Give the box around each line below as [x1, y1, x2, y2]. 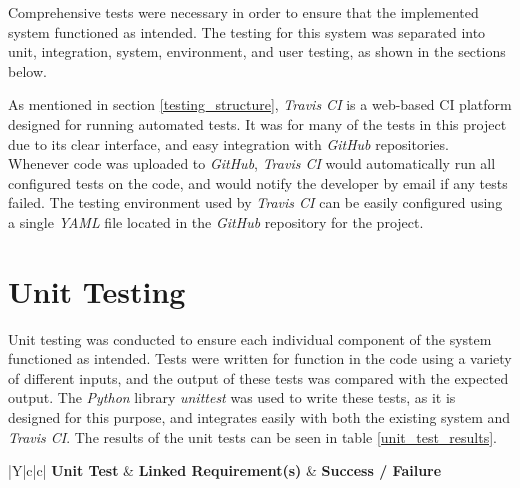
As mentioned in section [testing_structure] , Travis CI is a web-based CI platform [8, 94, 512, 115]
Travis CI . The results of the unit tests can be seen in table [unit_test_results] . [8, 426, 497, 447]
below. [8, 60, 47, 81]
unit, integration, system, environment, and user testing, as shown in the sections [8, 41, 506, 62]
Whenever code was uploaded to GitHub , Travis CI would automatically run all [8, 153, 496, 174]
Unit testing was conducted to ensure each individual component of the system [8, 328, 492, 349]
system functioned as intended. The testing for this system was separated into [8, 21, 486, 42]
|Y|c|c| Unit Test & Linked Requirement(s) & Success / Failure [8, 460, 442, 481]
